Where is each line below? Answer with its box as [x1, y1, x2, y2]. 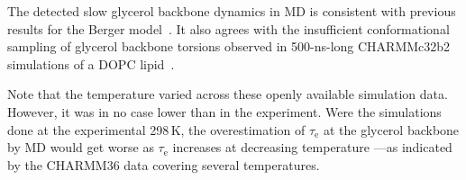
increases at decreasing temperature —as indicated [172, 138, 452, 157]
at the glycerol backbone [323, 120, 460, 139]
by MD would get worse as [7, 138, 154, 157]
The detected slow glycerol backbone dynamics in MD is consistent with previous [7, 2, 456, 20]
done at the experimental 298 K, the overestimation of [7, 120, 306, 139]
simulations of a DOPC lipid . [7, 54, 175, 73]
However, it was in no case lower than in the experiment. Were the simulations [7, 102, 442, 121]
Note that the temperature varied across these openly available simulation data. [7, 85, 448, 103]
